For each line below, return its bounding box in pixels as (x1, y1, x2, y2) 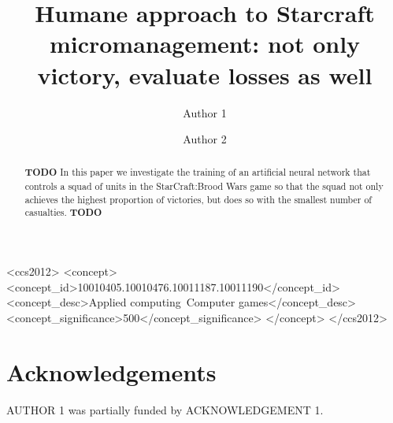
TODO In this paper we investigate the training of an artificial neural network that (24, 165, 371, 180)
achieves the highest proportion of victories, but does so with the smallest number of (24, 192, 373, 206)
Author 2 (183, 131, 227, 147)
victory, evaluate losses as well (37, 58, 373, 91)
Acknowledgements (6, 355, 217, 388)
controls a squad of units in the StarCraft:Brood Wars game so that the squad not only (24, 180, 384, 193)
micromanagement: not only (49, 28, 361, 60)
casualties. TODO (24, 206, 102, 220)
